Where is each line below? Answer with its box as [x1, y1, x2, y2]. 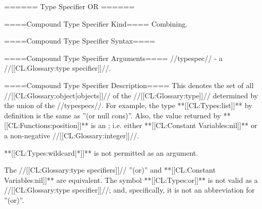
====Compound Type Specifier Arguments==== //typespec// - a [4, 52, 223, 63]
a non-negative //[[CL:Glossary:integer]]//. [4, 130, 139, 140]
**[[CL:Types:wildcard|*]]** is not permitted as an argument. [4, 147, 198, 158]
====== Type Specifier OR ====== [4, 1, 135, 11]
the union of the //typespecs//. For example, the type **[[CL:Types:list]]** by [4, 100, 252, 111]
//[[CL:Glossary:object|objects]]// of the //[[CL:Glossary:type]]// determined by [4, 90, 258, 100]
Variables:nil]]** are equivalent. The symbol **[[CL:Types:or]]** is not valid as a [4, 174, 258, 185]
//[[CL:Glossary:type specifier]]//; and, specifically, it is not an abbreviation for [4, 184, 255, 195]
